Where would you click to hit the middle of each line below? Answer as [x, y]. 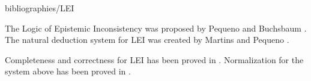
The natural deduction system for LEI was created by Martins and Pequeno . [147, 40]
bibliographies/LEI [40, 8]
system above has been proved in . [68, 71]
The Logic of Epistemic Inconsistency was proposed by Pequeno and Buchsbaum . [156, 28]
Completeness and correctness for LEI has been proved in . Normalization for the [154, 59]
